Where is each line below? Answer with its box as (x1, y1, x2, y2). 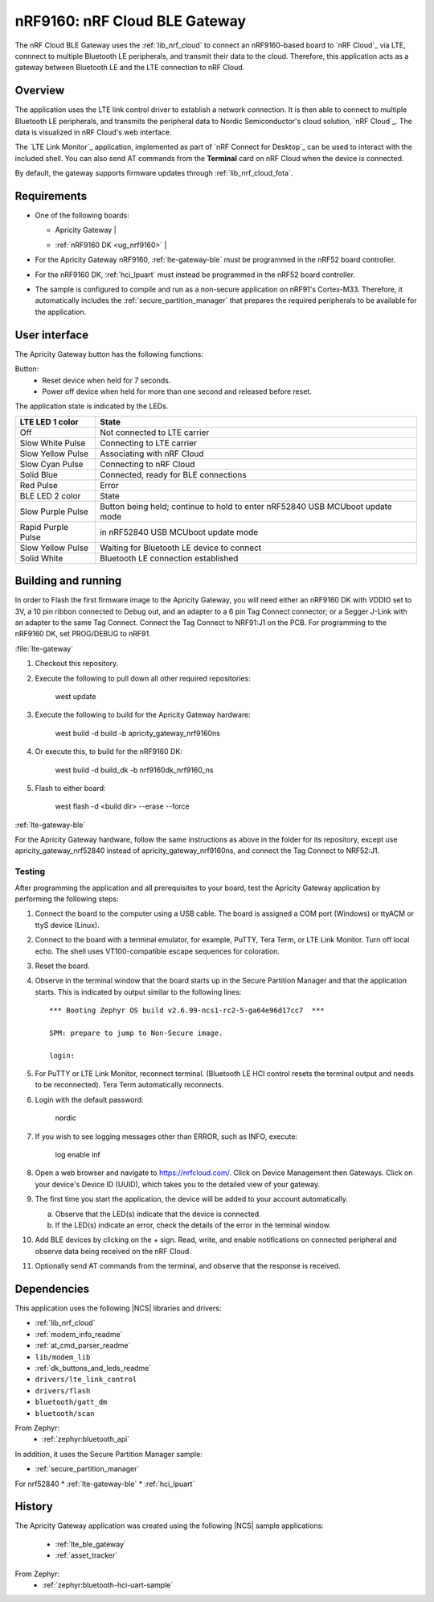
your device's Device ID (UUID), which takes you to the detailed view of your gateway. (35, 1179, 321, 1189)
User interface (14, 328, 88, 342)
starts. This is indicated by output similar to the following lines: (35, 987, 242, 996)
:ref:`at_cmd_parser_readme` (35, 1341, 131, 1351)
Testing (14, 866, 46, 877)
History (14, 1500, 54, 1513)
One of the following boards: (35, 210, 130, 221)
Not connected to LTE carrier (99, 427, 210, 438)
